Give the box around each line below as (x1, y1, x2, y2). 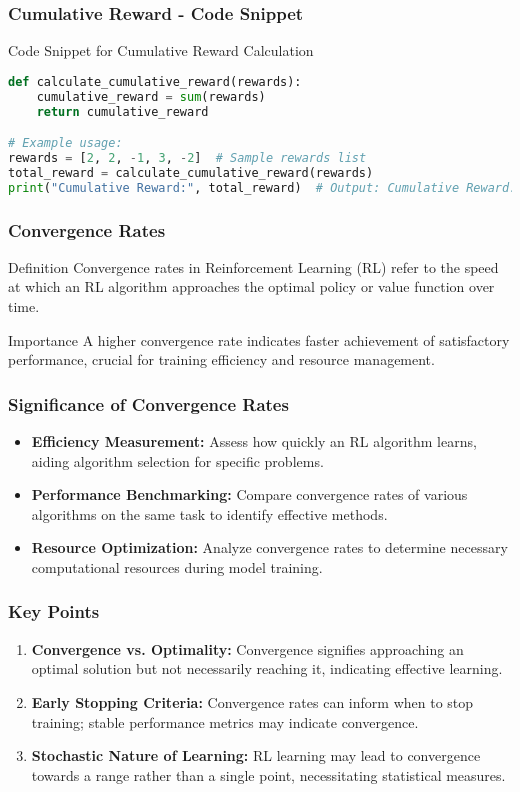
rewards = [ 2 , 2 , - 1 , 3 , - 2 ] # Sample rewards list (8, 150, 367, 165)
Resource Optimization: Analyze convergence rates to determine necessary (31, 537, 508, 558)
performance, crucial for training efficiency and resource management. (8, 349, 435, 370)
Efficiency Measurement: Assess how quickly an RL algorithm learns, (31, 431, 477, 451)
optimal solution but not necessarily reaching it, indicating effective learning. (31, 658, 503, 679)
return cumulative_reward (36, 104, 209, 119)
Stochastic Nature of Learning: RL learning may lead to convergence (31, 745, 481, 766)
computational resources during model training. (31, 556, 323, 577)
